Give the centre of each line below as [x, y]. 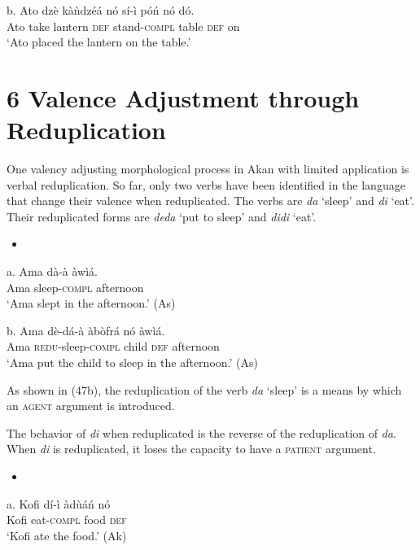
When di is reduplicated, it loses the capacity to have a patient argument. [191, 449]
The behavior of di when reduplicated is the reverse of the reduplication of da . [201, 432]
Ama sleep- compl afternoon [75, 287]
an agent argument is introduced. [91, 406]
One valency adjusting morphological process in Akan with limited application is [208, 169]
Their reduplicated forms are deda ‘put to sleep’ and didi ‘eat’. [162, 216]
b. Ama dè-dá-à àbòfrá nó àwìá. [86, 330]
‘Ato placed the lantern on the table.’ [99, 42]
